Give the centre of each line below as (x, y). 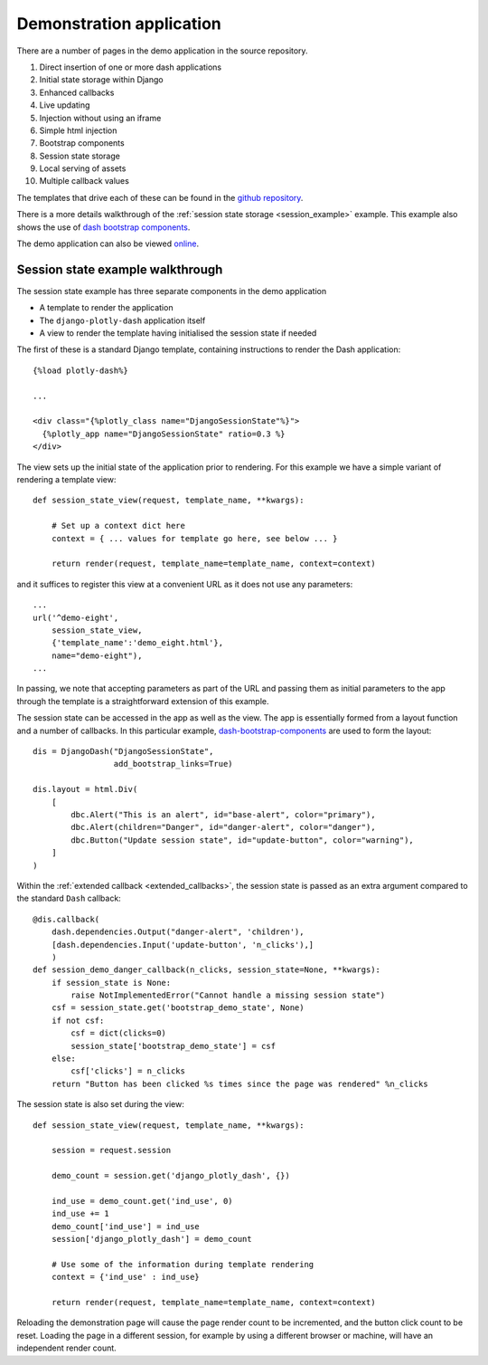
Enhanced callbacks (77, 92)
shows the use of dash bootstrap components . (103, 227)
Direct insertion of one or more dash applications (131, 67)
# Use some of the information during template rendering (183, 1264)
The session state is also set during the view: (101, 1104)
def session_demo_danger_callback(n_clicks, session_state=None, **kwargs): (207, 970)
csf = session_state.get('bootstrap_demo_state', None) (178, 1008)
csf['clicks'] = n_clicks (128, 1071)
